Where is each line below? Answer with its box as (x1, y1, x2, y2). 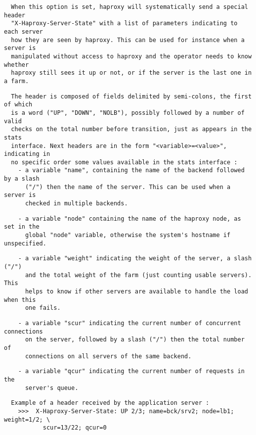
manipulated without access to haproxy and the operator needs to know (11, 52, 252, 60)
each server (4, 28, 43, 35)
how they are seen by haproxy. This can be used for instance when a (11, 36, 245, 44)
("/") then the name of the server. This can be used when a (25, 183, 231, 191)
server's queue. (25, 384, 79, 391)
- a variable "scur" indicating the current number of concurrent (18, 319, 241, 327)
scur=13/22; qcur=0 (43, 424, 107, 432)
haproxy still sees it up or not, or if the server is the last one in (11, 69, 252, 77)
